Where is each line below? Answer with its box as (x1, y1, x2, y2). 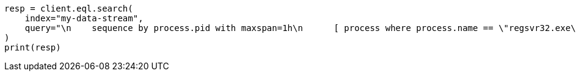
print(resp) (4, 43, 61, 52)
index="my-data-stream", (24, 13, 144, 23)
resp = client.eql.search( (4, 4, 133, 13)
